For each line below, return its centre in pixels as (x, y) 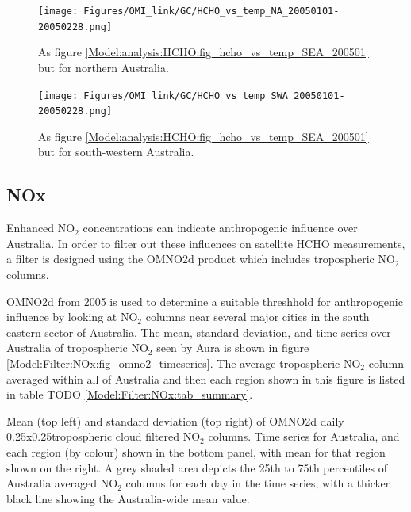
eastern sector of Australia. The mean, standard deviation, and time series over (199, 332)
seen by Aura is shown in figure (233, 348)
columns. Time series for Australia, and (304, 436)
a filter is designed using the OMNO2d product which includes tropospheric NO (201, 259)
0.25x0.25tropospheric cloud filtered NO (104, 436)
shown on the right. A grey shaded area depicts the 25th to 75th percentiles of (197, 467)
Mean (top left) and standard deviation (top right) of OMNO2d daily (175, 420)
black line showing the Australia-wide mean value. (128, 498)
